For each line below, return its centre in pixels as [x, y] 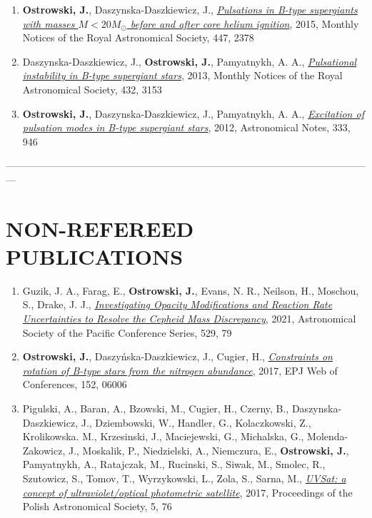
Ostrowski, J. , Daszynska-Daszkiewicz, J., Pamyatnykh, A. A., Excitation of [193, 113]
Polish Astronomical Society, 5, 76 [97, 506]
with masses [49, 23]
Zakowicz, [44, 450]
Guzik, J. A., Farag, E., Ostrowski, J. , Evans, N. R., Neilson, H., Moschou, [191, 290]
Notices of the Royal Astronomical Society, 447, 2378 [138, 37]
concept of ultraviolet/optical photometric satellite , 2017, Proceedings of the [187, 492]
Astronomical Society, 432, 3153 [92, 89]
